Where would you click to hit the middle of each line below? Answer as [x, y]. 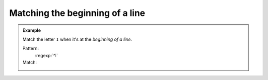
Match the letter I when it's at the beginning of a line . [77, 39]
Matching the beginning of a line [77, 13]
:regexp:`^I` [46, 55]
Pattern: [31, 48]
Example [32, 30]
